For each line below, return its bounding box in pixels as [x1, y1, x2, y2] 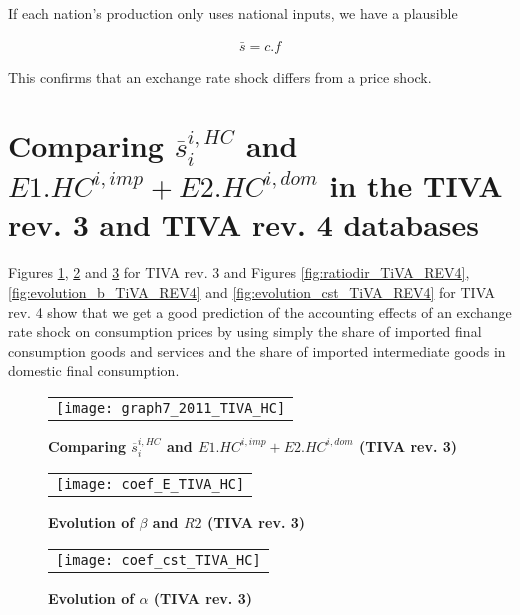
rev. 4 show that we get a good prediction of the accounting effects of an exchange [8, 301, 512, 322]
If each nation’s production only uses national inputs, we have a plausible [8, 3, 458, 23]
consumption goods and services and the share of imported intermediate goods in [8, 340, 506, 361]
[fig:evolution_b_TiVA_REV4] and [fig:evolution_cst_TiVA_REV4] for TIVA [8, 281, 496, 302]
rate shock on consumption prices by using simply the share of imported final [8, 321, 482, 342]
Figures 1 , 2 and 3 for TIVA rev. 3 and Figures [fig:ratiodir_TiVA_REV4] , [8, 262, 470, 283]
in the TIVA [329, 165, 503, 206]
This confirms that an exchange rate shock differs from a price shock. [8, 66, 432, 87]
